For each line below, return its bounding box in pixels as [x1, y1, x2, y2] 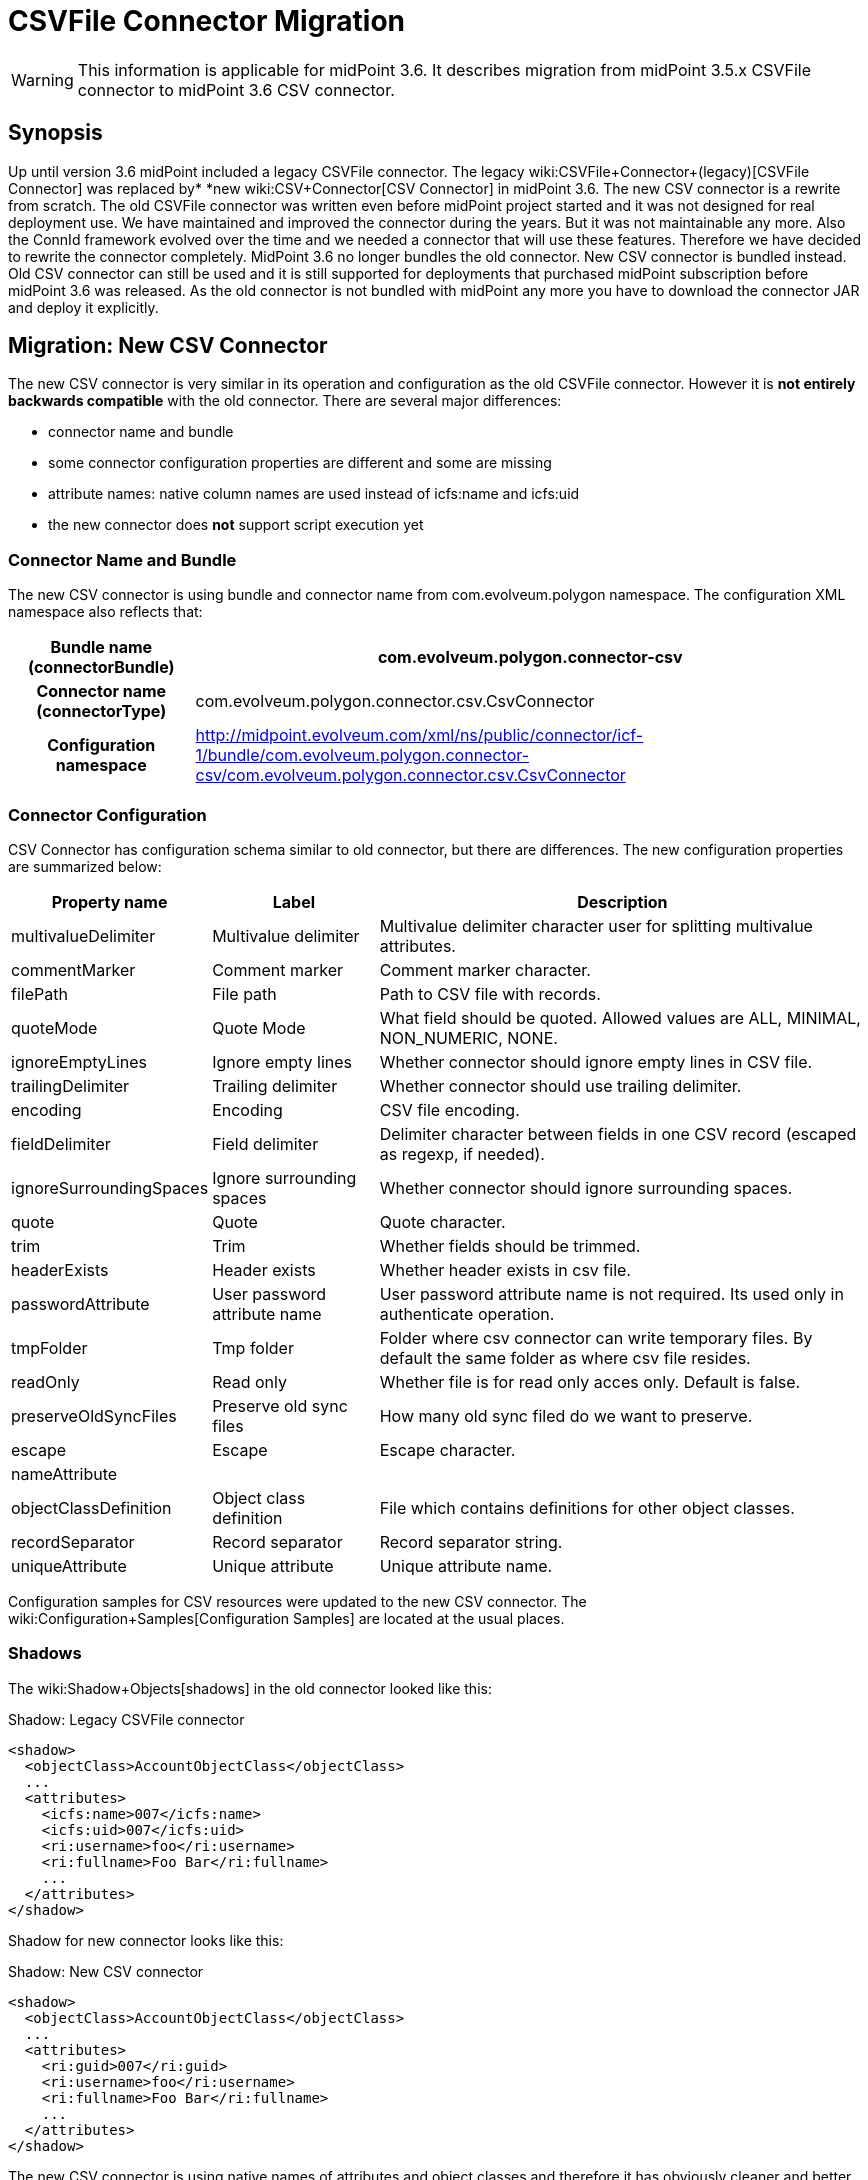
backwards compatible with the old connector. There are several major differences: [8, 392, 562, 410]
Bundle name [50, 637, 153, 658]
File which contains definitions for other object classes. [379, 1497, 795, 1518]
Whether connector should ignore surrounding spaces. [379, 1177, 793, 1198]
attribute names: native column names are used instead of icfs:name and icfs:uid [48, 485, 580, 503]
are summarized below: [8, 857, 162, 875]
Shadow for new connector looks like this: [8, 1931, 284, 1949]
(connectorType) [36, 701, 167, 722]
